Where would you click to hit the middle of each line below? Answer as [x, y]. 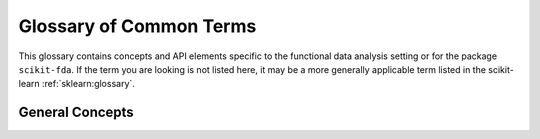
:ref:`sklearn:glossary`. [88, 84]
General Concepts [76, 112]
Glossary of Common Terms [137, 26]
